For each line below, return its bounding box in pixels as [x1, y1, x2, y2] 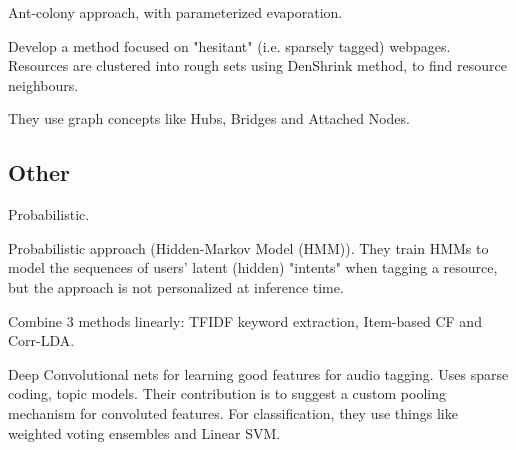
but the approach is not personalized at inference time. [8, 276, 344, 297]
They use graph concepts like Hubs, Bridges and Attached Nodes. [8, 108, 410, 129]
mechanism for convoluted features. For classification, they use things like [8, 402, 458, 423]
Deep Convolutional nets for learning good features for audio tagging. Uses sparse [8, 363, 509, 384]
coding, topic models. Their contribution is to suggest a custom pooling [8, 383, 446, 404]
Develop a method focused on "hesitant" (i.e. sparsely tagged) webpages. [8, 35, 451, 56]
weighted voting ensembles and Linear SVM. [8, 422, 281, 443]
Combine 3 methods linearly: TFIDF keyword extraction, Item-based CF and [8, 310, 482, 331]
